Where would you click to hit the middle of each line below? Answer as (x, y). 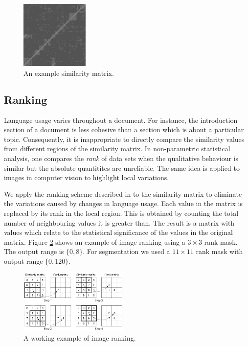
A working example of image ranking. (80, 338)
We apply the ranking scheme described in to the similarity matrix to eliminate (123, 194)
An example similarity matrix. (69, 73)
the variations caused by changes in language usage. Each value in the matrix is (123, 203)
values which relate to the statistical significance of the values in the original (118, 232)
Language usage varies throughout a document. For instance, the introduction (121, 120)
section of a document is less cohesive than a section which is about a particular (124, 129)
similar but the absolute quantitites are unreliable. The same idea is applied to (122, 168)
